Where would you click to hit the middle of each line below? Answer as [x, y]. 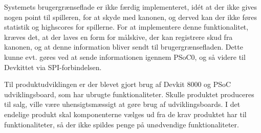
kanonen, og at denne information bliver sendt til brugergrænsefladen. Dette [124, 47]
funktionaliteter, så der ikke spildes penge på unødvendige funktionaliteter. [122, 124]
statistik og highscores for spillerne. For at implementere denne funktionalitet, [126, 27]
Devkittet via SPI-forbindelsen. [53, 67]
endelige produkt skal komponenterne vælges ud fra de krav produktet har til [125, 114]
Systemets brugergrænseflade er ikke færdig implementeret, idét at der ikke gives [131, 7]
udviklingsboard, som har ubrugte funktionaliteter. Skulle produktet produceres [129, 94]
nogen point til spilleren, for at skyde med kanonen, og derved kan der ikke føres [130, 17]
